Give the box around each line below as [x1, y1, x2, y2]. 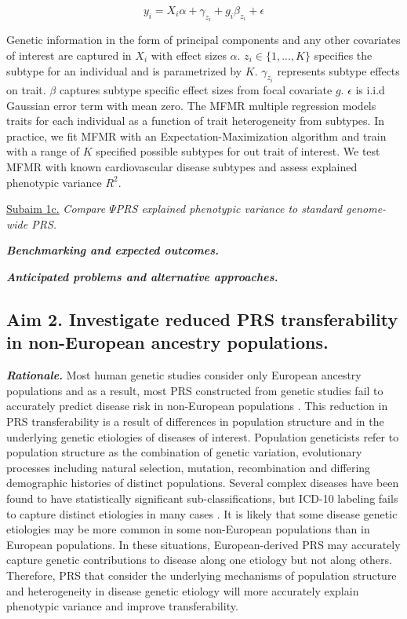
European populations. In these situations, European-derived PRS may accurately [6, 536, 401, 552]
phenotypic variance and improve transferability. [6, 598, 238, 614]
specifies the [314, 47, 372, 64]
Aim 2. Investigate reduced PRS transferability [6, 306, 398, 331]
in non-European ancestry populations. [6, 330, 329, 354]
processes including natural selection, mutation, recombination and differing [6, 459, 371, 475]
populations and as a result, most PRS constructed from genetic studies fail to [6, 382, 383, 398]
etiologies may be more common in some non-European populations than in [6, 521, 370, 537]
